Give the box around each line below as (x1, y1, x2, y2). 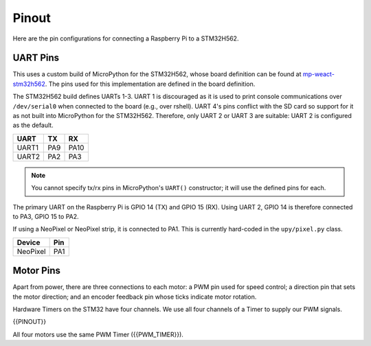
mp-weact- (302, 70, 335, 78)
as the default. (12, 121, 54, 130)
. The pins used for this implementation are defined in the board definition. (45, 80, 256, 88)
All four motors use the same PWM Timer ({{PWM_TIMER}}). (12, 330, 183, 338)
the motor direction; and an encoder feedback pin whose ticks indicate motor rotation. (12, 292, 257, 301)
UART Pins (12, 52, 60, 64)
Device (16, 238, 41, 247)
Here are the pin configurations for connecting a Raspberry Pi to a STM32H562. (12, 34, 239, 43)
